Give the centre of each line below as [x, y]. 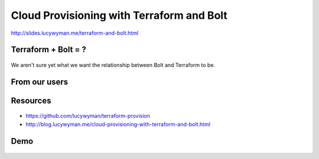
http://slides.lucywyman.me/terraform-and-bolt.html [75, 33]
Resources [31, 100]
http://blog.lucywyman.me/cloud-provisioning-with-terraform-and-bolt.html [118, 124]
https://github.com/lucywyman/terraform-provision [88, 116]
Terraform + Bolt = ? [49, 50]
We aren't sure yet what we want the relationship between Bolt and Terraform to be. [113, 65]
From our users [40, 82]
